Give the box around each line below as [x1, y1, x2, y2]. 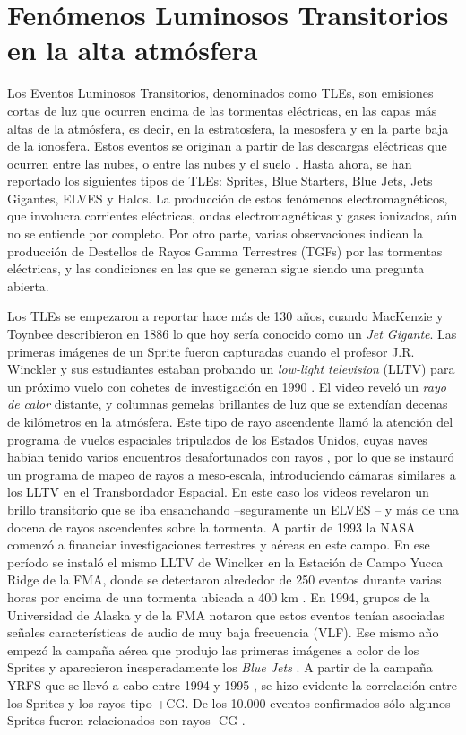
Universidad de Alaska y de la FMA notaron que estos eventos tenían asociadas [7, 605, 444, 624]
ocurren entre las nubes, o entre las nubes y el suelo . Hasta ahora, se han [7, 153, 412, 172]
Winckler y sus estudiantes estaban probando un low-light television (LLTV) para [7, 359, 455, 378]
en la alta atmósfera [7, 31, 258, 68]
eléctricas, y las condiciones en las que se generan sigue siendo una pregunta [7, 259, 425, 278]
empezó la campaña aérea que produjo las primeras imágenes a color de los [7, 640, 419, 659]
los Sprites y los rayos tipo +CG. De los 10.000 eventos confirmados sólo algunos [7, 693, 451, 712]
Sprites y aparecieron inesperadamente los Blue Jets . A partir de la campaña [7, 658, 433, 677]
